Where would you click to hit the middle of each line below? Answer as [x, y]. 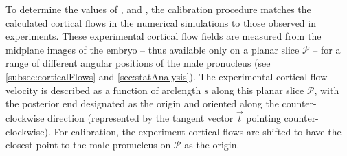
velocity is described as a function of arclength [103, 90]
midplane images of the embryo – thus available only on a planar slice [153, 49]
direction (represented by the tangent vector [141, 117]
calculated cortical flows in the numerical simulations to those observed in [161, 22]
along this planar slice [258, 90]
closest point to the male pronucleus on [88, 145]
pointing [264, 117]
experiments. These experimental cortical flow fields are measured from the [164, 36]
